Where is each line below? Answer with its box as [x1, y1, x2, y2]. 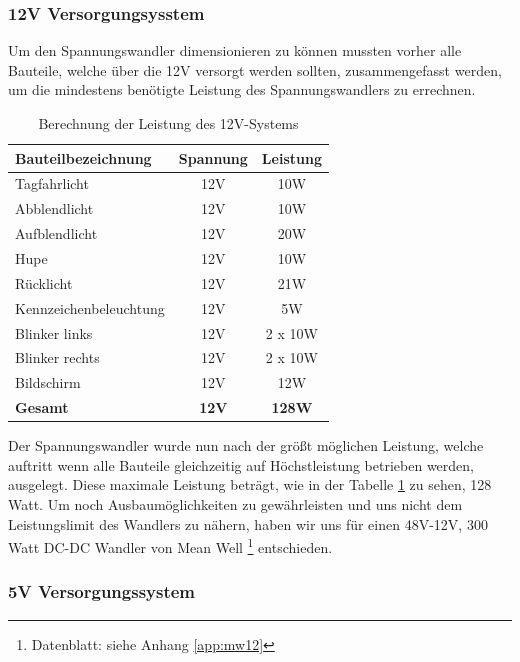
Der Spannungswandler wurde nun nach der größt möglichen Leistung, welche [8, 435, 484, 456]
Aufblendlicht [15, 223, 98, 244]
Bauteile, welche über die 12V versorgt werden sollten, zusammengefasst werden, [8, 59, 502, 80]
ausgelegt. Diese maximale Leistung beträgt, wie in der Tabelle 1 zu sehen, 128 [8, 474, 492, 495]
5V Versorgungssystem [8, 579, 196, 604]
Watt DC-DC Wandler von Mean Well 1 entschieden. [8, 534, 333, 557]
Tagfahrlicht [15, 173, 89, 194]
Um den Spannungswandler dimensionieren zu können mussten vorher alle [8, 40, 462, 61]
